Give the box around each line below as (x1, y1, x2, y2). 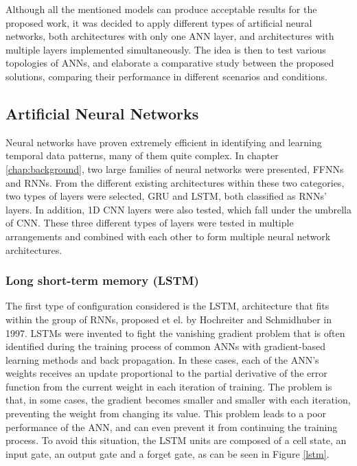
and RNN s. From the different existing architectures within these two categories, (5, 175, 345, 189)
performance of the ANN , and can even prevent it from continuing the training (5, 419, 338, 434)
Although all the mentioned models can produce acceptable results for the (5, 2, 317, 16)
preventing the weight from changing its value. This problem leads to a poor (5, 406, 327, 421)
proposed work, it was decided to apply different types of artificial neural (5, 15, 312, 30)
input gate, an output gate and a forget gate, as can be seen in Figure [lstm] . (5, 446, 330, 461)
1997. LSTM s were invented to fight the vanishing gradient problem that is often (5, 325, 345, 340)
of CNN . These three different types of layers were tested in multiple (5, 215, 294, 230)
